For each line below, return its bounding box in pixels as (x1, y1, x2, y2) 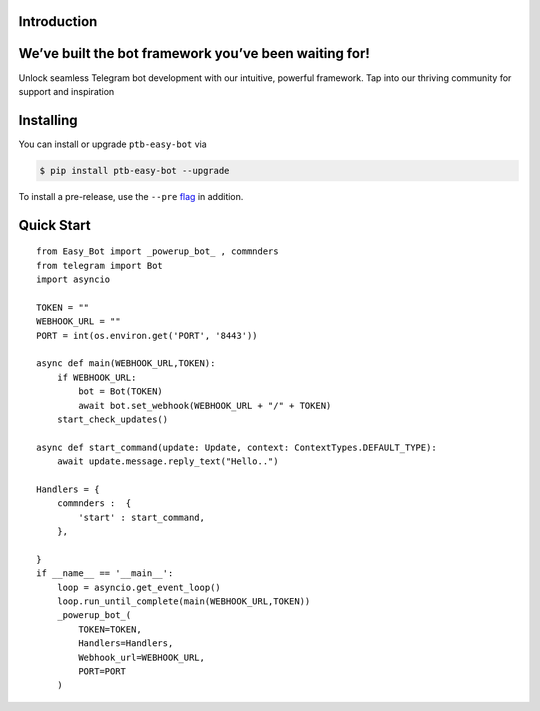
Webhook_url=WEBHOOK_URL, (78, 651, 205, 663)
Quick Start (18, 216, 91, 234)
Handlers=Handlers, (78, 638, 174, 649)
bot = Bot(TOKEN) (78, 386, 164, 397)
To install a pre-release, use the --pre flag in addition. (18, 190, 244, 202)
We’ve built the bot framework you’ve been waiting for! (18, 45, 370, 62)
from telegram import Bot (36, 260, 164, 271)
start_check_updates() (56, 413, 169, 425)
